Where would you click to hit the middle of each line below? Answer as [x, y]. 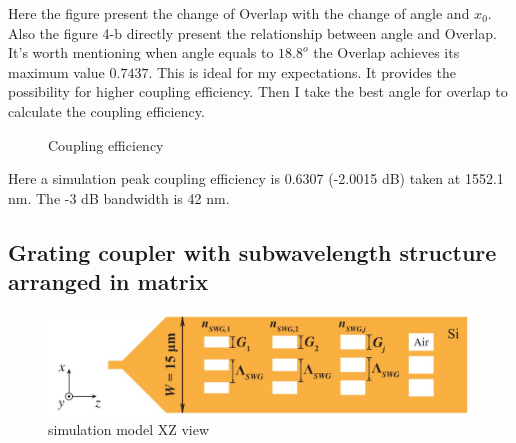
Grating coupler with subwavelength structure [252, 251]
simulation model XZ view [129, 429]
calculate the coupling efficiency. [106, 110]
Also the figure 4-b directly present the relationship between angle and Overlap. [252, 32]
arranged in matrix [108, 281]
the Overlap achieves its [386, 52]
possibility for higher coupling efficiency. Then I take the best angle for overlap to [258, 91]
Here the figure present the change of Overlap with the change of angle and [239, 13]
